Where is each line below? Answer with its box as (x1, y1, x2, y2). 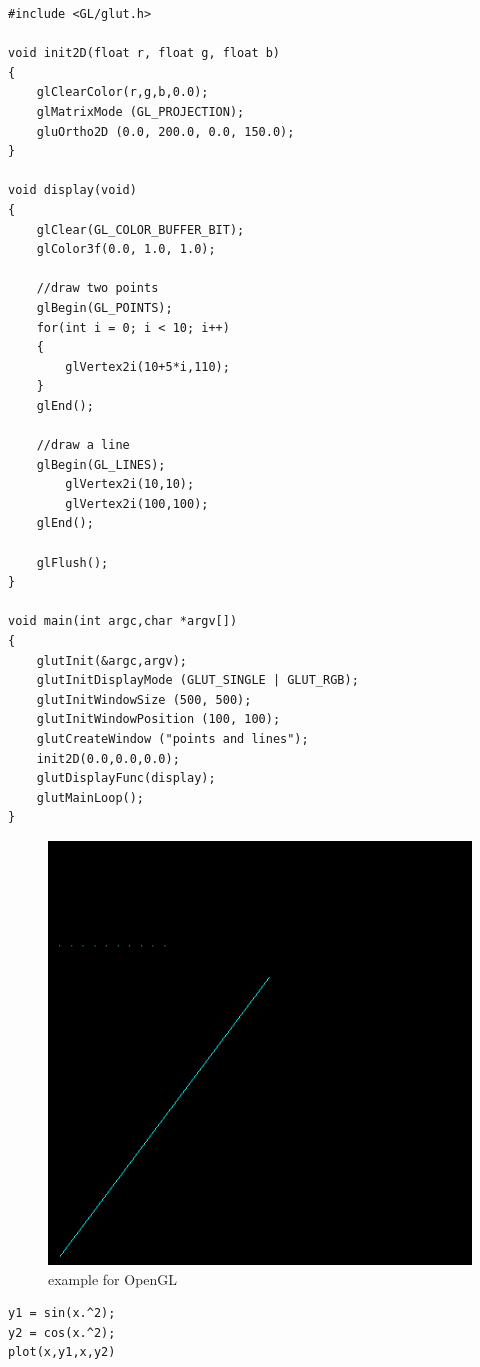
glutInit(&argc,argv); (36, 653, 187, 668)
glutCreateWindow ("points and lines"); (36, 731, 309, 746)
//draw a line (36, 438, 130, 453)
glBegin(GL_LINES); (36, 457, 166, 472)
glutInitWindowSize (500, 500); (36, 692, 252, 707)
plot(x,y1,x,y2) (8, 1345, 116, 1360)
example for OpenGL (48, 1268, 178, 1289)
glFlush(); (36, 555, 109, 570)
